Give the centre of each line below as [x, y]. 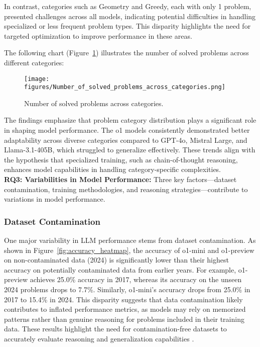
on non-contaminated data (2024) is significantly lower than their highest [116, 260]
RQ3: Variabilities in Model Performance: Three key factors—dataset [120, 179]
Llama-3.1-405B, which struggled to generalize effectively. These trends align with [130, 150]
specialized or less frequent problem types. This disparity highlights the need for [127, 26]
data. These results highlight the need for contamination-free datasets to [115, 329]
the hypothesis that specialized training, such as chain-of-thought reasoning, [121, 159]
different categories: [34, 62]
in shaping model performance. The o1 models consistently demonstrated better [127, 130]
